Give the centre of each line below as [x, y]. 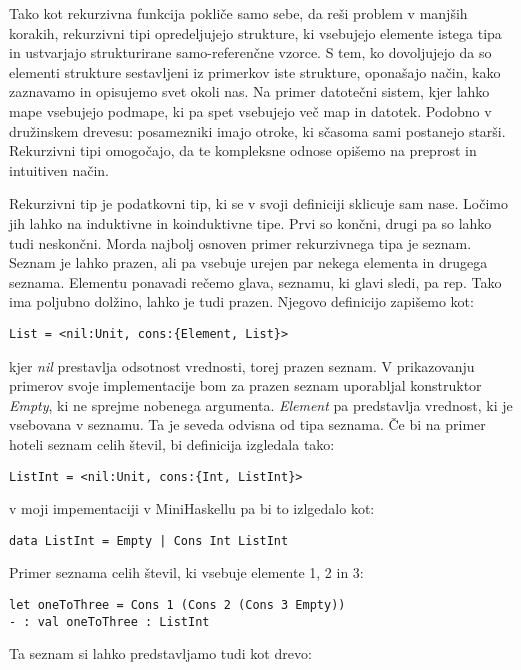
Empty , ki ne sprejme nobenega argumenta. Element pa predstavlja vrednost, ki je [261, 404]
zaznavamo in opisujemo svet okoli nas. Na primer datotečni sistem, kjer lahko [249, 91]
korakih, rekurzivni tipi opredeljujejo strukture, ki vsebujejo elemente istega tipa [255, 32]
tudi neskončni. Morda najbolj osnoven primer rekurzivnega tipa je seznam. [240, 242]
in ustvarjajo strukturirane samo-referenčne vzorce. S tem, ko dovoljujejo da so [250, 52]
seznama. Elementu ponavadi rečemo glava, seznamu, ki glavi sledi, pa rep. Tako [255, 281]
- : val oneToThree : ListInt [109, 621]
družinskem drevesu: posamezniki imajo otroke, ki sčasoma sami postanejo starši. [257, 130]
